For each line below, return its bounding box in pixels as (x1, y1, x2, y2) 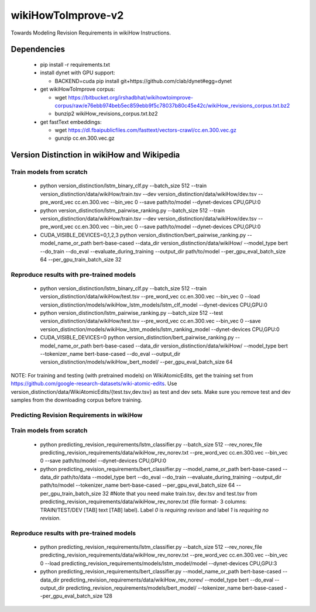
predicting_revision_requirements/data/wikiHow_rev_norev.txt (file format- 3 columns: (40, 498, 247, 506)
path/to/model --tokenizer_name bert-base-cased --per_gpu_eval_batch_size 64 (40, 482, 235, 489)
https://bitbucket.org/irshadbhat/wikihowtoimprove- (68, 94, 193, 101)
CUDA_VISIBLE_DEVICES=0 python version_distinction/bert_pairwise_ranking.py (40, 334, 234, 341)
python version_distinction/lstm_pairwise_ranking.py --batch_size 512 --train (40, 207, 225, 214)
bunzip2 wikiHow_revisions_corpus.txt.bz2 (54, 110, 158, 117)
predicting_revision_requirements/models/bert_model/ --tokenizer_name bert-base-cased (66, 584, 283, 591)
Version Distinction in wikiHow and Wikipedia (11, 150, 180, 160)
